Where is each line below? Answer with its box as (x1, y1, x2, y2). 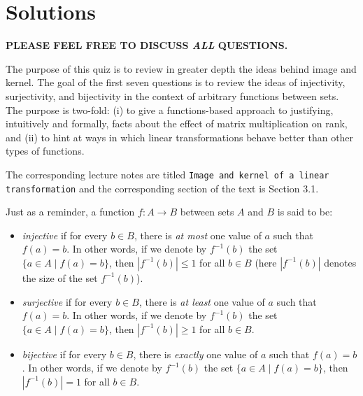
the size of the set (22, 270, 98, 285)
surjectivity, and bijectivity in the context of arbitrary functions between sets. (6, 88, 339, 103)
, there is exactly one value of (133, 346, 258, 361)
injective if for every (22, 227, 108, 242)
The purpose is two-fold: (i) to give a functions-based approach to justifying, (6, 102, 334, 117)
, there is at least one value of (138, 294, 265, 309)
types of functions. (6, 143, 85, 158)
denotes (324, 255, 357, 269)
